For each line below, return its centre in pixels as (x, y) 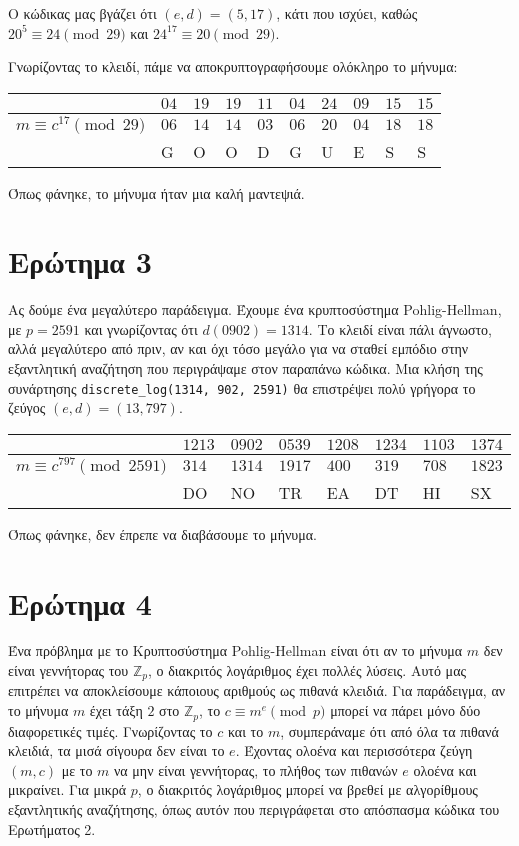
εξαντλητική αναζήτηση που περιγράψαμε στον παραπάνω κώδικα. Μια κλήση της (245, 368)
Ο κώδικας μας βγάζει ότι (82, 13)
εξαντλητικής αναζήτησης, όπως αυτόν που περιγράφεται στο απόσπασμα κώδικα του (254, 808)
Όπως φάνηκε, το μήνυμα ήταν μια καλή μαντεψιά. (156, 192)
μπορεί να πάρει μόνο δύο (405, 710)
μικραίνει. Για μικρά (67, 789)
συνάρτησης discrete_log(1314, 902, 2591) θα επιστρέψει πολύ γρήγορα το (242, 387)
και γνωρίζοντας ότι (141, 328)
